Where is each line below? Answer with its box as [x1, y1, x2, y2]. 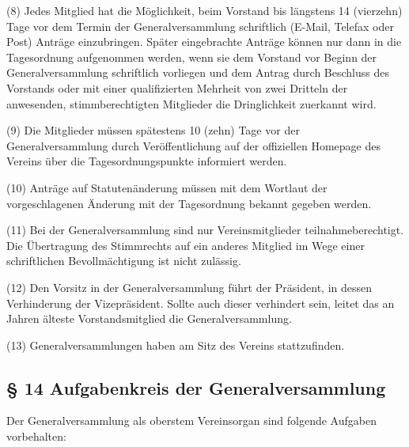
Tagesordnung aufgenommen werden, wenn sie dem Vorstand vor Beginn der [6, 48, 377, 65]
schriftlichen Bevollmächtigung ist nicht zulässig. [6, 252, 241, 269]
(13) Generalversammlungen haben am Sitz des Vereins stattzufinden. [6, 336, 345, 353]
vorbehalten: [6, 428, 66, 445]
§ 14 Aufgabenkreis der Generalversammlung [6, 375, 386, 400]
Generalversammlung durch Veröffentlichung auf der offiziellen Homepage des [6, 137, 381, 153]
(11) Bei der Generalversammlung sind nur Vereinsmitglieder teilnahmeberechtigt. [6, 222, 404, 238]
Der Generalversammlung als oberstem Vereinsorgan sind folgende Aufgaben [6, 412, 377, 429]
